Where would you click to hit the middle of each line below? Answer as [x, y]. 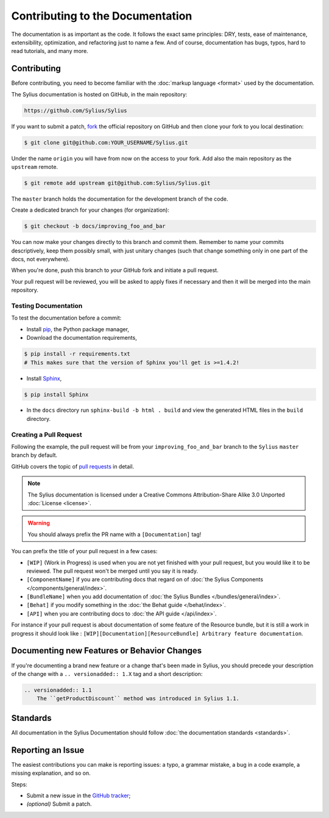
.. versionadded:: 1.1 [58, 690]
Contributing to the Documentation [102, 16]
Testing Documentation [47, 306]
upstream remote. [34, 167]
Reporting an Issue [48, 750]
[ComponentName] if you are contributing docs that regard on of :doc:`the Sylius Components [145, 579]
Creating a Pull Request [47, 434]
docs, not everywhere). [41, 259]
